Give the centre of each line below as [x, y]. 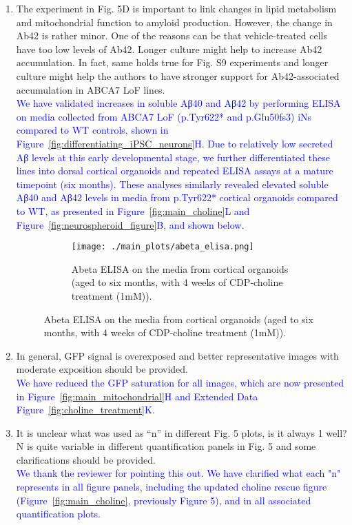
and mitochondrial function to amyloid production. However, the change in [174, 22]
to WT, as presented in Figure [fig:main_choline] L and [133, 210]
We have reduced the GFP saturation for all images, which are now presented [180, 382]
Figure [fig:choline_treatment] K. [85, 410]
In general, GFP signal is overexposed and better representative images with [177, 355]
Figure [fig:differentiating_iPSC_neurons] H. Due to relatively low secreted [175, 143]
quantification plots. [59, 514]
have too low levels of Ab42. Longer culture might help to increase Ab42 [169, 49]
